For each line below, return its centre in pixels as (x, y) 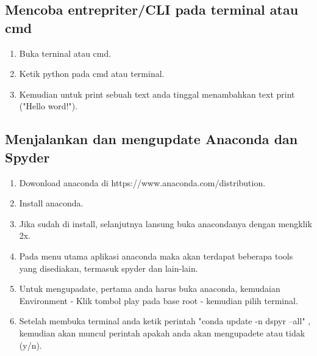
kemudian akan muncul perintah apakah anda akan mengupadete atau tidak (162, 332)
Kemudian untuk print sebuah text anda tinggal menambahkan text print (157, 94)
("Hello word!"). (48, 106)
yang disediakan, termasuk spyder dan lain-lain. (109, 268)
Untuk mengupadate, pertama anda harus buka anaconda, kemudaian (150, 289)
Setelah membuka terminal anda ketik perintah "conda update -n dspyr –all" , (165, 321)
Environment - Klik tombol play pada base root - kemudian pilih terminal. (158, 300)
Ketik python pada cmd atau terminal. (92, 74)
